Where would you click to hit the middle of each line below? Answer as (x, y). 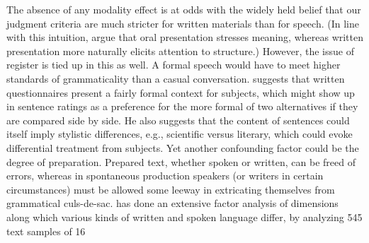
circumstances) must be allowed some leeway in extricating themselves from (171, 189)
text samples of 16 (46, 231)
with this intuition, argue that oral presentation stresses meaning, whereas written (185, 37)
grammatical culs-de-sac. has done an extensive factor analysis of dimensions (172, 203)
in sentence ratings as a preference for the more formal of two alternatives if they (182, 106)
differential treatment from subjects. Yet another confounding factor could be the (183, 147)
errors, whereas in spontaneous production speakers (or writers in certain (165, 176)
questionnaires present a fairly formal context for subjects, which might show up (181, 92)
